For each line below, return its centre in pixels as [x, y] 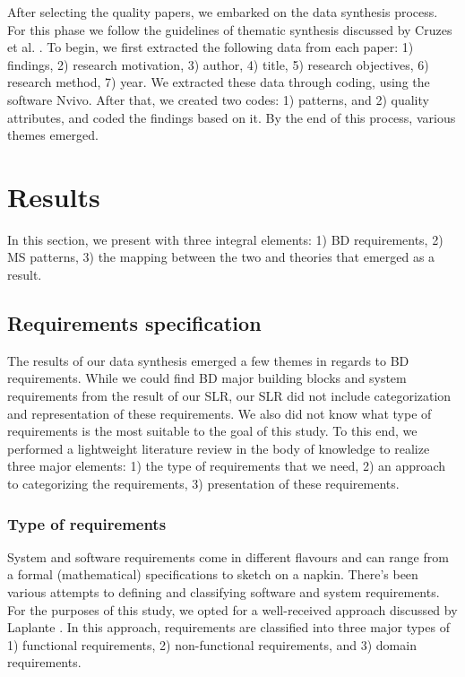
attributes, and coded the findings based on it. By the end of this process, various [232, 117]
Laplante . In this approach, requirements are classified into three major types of [228, 627]
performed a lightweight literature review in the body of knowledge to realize [219, 448]
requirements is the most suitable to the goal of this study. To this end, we [212, 431]
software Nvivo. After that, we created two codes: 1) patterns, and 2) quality [218, 99]
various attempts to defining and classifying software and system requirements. [224, 592]
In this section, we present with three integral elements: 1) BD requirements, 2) [225, 239]
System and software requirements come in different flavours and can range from [228, 556]
